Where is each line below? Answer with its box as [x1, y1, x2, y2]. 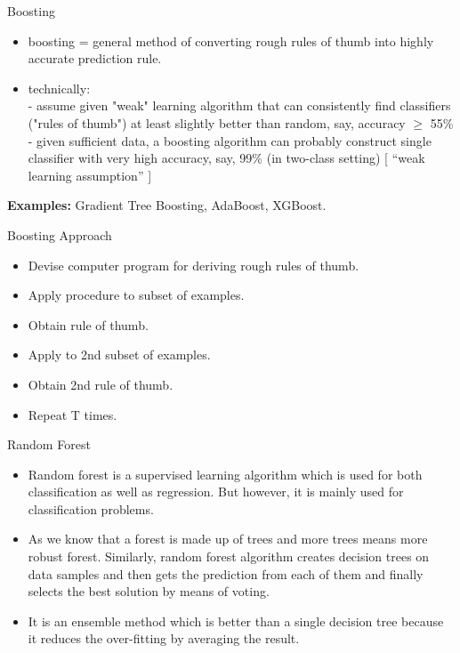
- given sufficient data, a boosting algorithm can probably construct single [28, 131, 432, 149]
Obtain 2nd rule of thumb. [28, 375, 174, 393]
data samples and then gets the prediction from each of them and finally [28, 564, 424, 583]
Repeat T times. [28, 405, 117, 423]
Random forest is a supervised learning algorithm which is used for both [28, 464, 423, 483]
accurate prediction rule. [28, 49, 162, 68]
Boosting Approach [7, 225, 112, 244]
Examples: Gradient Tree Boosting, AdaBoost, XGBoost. [7, 196, 327, 214]
